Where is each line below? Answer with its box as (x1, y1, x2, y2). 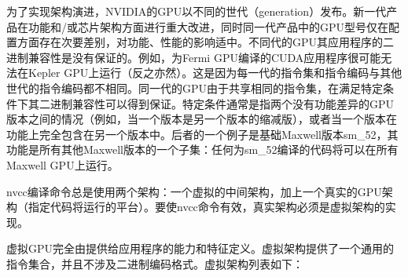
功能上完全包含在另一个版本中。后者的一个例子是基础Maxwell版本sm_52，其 (6, 126, 399, 142)
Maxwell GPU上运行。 (6, 156, 119, 173)
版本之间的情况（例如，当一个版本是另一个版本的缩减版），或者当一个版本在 (6, 111, 397, 127)
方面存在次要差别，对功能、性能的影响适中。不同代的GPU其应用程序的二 (17, 34, 395, 50)
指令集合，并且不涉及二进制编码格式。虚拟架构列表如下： (6, 255, 303, 272)
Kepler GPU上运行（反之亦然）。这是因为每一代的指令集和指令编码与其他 (28, 64, 402, 81)
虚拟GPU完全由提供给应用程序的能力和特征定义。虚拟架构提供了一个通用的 (6, 240, 395, 257)
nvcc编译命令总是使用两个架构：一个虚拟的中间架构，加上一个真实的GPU (6, 183, 382, 199)
